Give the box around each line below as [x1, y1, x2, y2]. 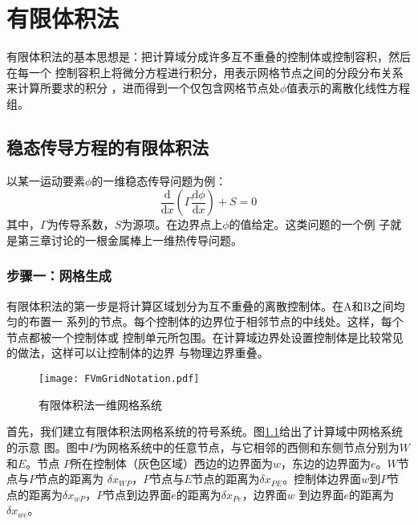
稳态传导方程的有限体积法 [6, 134, 209, 159]
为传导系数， [47, 216, 115, 233]
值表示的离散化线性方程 [286, 79, 411, 96]
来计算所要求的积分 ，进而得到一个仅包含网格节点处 [6, 79, 280, 96]
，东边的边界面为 [281, 454, 371, 471]
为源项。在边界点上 [121, 216, 223, 233]
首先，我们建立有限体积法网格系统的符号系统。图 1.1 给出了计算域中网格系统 [6, 423, 403, 440]
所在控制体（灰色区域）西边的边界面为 [71, 454, 274, 471]
